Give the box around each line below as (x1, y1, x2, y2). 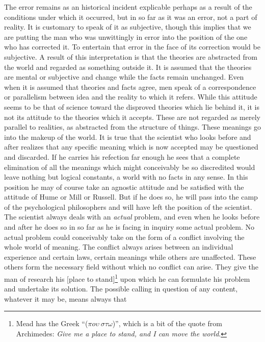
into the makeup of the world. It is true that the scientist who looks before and (4, 131, 251, 142)
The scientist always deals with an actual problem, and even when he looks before (4, 211, 260, 222)
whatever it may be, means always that (4, 293, 127, 304)
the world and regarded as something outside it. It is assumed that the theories (4, 61, 252, 72)
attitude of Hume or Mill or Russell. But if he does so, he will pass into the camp (4, 191, 258, 202)
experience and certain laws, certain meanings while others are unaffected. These (4, 251, 256, 262)
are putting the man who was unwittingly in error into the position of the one (4, 31, 248, 42)
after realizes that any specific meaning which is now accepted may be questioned (4, 141, 258, 152)
